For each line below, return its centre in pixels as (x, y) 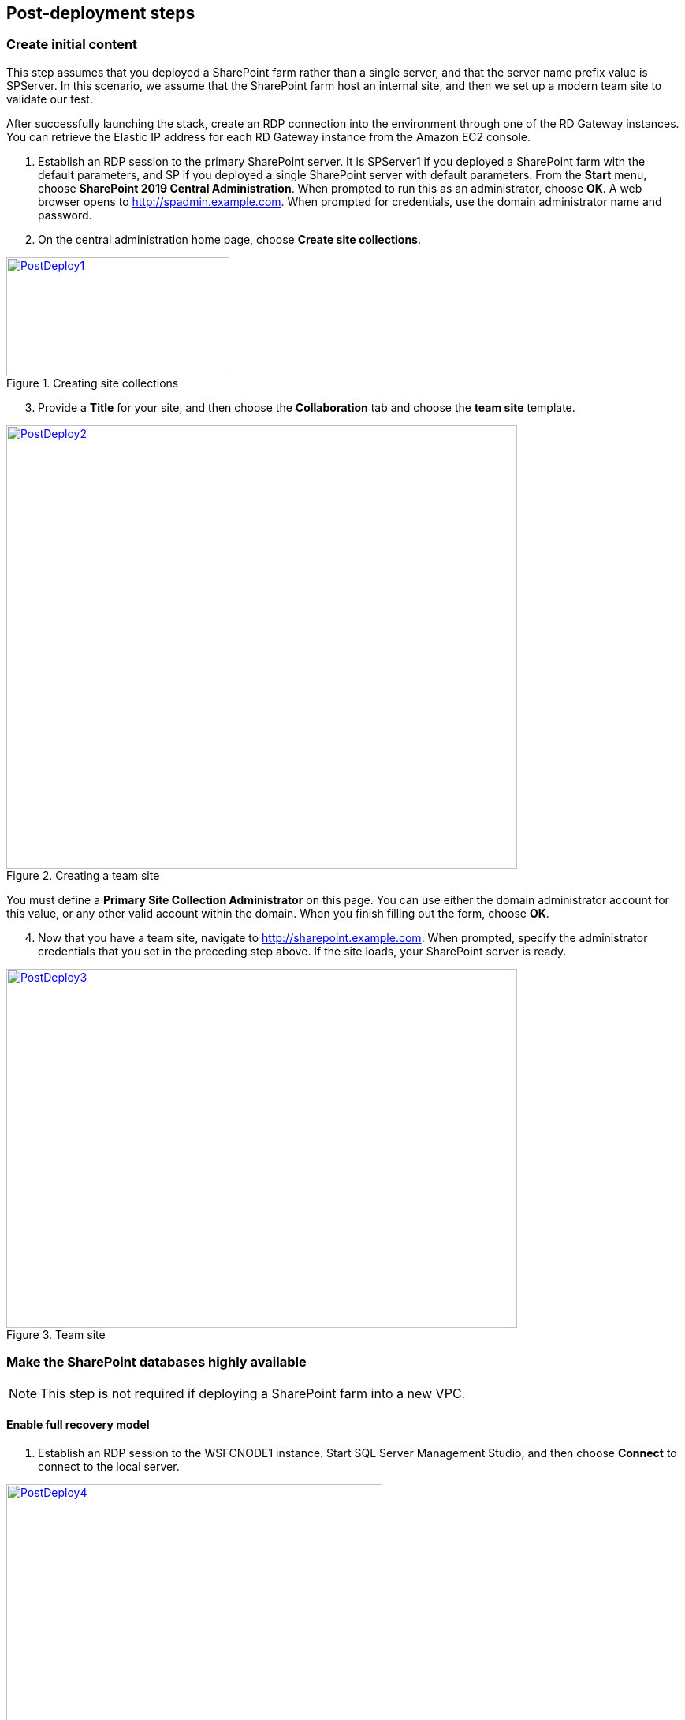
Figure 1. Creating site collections (93, 383)
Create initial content (72, 45)
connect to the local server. (109, 1466)
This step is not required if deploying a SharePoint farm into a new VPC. (253, 1393)
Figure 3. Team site (56, 1334)
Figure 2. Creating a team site (83, 875)
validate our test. (50, 99)
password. (65, 215)
